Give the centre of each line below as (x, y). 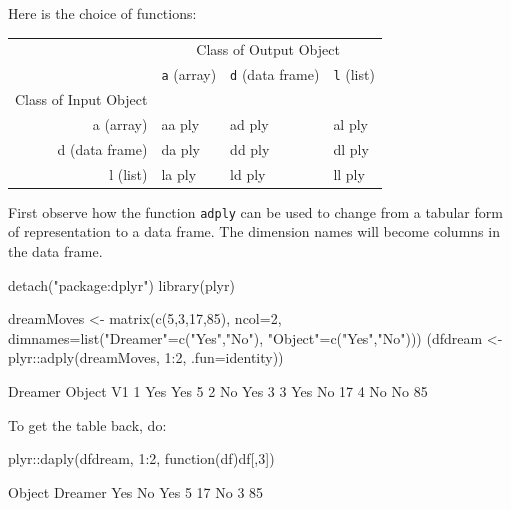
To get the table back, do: (87, 424)
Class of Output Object (268, 49)
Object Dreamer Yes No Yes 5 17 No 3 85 (136, 491)
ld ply (248, 173)
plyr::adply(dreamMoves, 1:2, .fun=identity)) (146, 357)
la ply (179, 173)
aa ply (180, 123)
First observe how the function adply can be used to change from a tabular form (255, 211)
